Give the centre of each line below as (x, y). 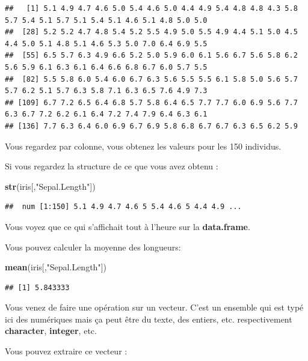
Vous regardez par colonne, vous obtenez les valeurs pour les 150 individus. (143, 146)
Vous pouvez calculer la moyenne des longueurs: (93, 247)
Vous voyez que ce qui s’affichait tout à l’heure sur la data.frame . (128, 226)
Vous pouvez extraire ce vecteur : (66, 351)
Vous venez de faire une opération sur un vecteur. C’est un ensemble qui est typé (154, 307)
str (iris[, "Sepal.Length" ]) (50, 186)
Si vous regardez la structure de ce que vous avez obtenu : (112, 166)
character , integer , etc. (51, 331)
